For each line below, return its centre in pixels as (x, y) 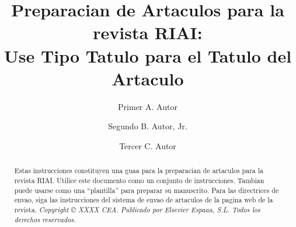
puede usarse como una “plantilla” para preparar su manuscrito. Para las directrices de (147, 190)
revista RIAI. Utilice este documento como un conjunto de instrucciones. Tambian (139, 180)
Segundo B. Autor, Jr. (148, 126)
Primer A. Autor (148, 106)
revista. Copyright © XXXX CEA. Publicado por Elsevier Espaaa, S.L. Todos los (137, 209)
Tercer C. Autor (148, 145)
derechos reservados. (45, 219)
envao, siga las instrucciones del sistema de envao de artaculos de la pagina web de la (144, 200)
